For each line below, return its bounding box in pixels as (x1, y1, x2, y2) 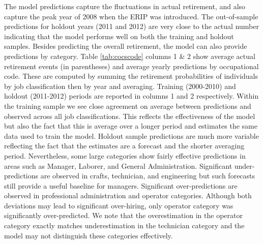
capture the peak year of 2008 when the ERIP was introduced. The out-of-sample (4, 11, 258, 21)
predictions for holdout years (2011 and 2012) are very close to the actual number (4, 21, 259, 32)
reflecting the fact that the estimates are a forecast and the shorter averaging (4, 140, 245, 151)
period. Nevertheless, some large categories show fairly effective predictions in (4, 150, 246, 161)
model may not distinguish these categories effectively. (4, 230, 173, 240)
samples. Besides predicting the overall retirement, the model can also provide (4, 41, 247, 51)
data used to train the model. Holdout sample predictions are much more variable (4, 130, 259, 141)
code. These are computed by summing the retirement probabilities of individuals (4, 71, 258, 81)
